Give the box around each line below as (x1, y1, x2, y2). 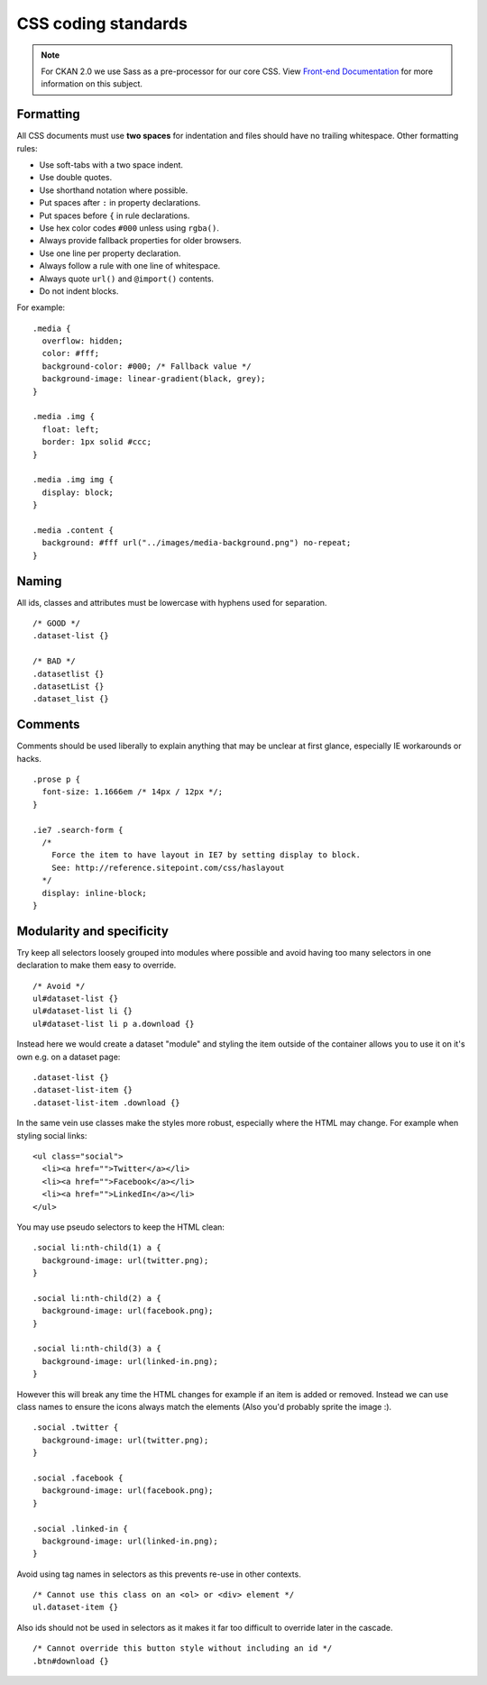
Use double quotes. (39, 172, 113, 183)
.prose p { (32, 774, 81, 784)
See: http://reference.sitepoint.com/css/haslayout (51, 862, 285, 873)
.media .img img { (32, 474, 115, 485)
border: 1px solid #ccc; (41, 437, 152, 447)
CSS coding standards (16, 14, 188, 33)
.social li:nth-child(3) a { (32, 1343, 161, 1354)
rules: (16, 142, 38, 153)
